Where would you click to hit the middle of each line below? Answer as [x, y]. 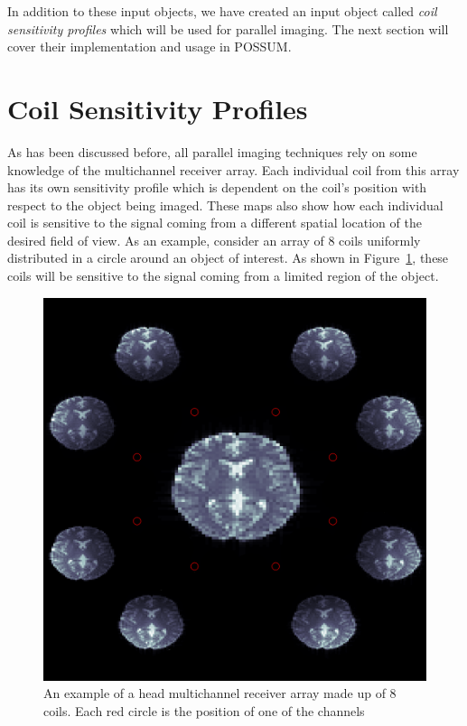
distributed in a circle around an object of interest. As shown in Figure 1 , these [228, 258]
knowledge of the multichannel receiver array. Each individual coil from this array [233, 169]
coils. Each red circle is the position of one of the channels [204, 710]
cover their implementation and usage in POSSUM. [149, 47]
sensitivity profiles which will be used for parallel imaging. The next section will [228, 28]
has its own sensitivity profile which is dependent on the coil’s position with [217, 187]
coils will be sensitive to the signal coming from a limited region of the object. [223, 276]
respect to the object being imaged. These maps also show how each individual [225, 205]
